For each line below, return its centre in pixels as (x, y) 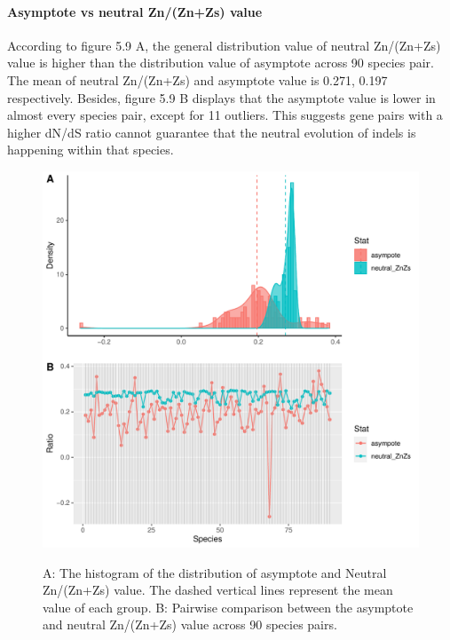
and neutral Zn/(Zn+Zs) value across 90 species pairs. (190, 624)
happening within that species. (91, 150)
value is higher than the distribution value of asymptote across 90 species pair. (221, 63)
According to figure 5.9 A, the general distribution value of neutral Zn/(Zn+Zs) (224, 45)
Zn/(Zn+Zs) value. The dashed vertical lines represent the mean (218, 590)
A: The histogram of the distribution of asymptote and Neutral (215, 572)
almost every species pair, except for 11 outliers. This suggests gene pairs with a (225, 115)
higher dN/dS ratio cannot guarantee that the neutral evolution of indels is (212, 132)
